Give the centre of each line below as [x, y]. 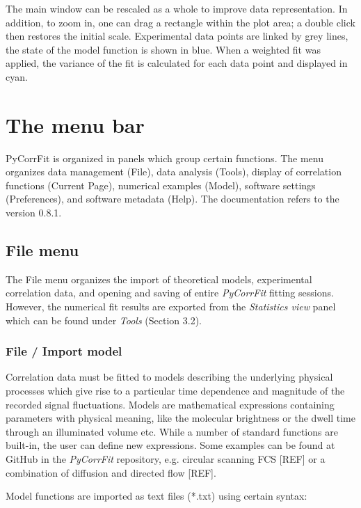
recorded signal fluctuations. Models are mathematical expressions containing [170, 404]
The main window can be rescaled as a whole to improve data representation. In [177, 8]
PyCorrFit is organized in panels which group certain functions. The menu [165, 158]
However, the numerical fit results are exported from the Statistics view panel [171, 307]
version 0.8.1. [34, 213]
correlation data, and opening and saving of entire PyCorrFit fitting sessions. [170, 293]
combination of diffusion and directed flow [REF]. [111, 472]
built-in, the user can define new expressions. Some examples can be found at [170, 445]
